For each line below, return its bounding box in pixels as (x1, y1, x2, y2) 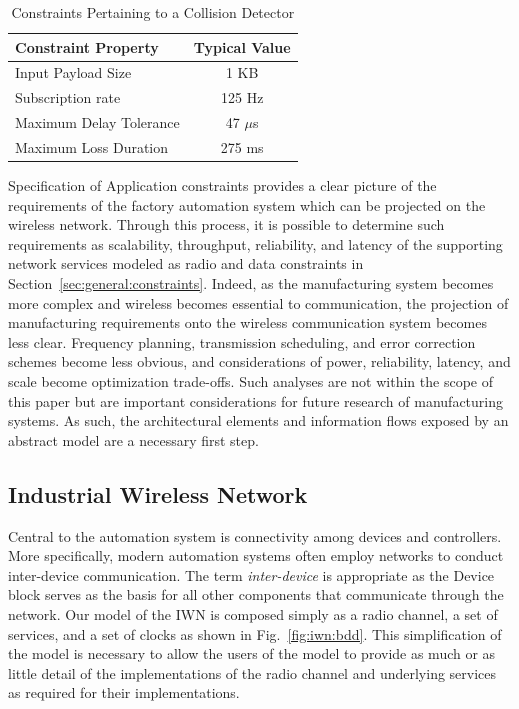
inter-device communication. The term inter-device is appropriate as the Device (8, 564, 495, 585)
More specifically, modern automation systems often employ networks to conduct (8, 545, 504, 566)
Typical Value (193, 36, 291, 57)
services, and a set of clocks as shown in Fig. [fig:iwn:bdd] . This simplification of (8, 623, 502, 644)
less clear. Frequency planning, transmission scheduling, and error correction (8, 331, 476, 352)
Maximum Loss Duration (15, 136, 169, 157)
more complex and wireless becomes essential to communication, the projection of (8, 292, 509, 313)
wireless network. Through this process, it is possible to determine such (8, 214, 445, 235)
